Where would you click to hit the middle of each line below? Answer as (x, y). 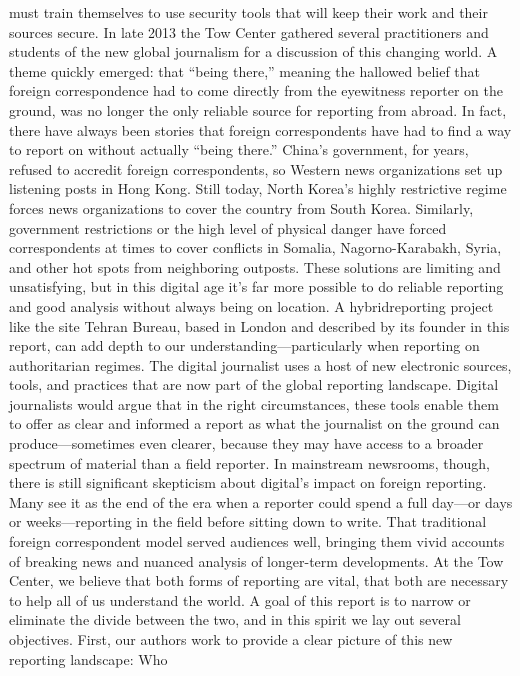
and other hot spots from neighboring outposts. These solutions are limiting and (255, 266)
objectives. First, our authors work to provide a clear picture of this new (231, 639)
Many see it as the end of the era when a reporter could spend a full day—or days (261, 501)
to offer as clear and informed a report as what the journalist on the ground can (254, 423)
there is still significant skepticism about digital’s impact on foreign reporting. (248, 482)
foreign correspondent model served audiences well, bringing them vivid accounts (257, 541)
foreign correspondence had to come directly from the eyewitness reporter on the (256, 90)
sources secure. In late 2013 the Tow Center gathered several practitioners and (249, 31)
